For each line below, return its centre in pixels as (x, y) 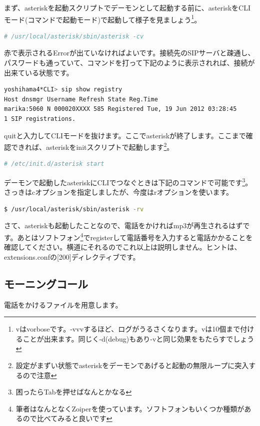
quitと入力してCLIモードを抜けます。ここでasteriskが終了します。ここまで (125, 135)
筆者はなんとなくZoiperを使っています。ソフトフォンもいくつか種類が (130, 408)
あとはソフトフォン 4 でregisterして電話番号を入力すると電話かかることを (135, 236)
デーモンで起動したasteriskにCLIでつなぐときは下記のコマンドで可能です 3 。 (128, 182)
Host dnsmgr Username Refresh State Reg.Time (81, 99)
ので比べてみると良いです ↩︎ (67, 418)
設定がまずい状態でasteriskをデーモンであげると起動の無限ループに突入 (132, 365)
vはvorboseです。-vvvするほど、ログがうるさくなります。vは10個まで (128, 329)
